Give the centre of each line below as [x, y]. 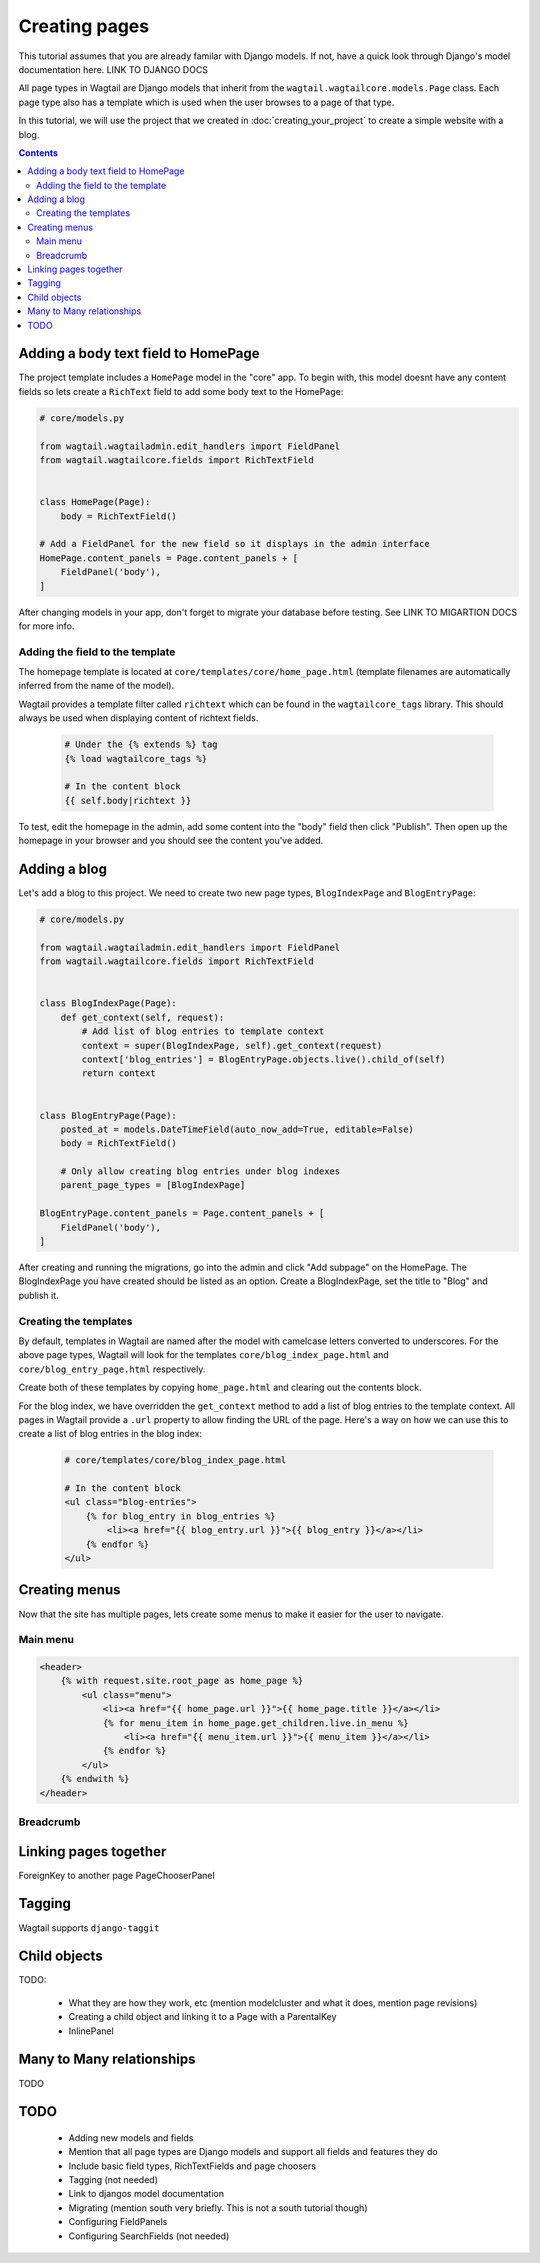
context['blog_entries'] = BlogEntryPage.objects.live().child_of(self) [263, 1059]
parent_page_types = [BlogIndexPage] [153, 1185]
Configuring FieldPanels [118, 2222]
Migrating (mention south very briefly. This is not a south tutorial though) [218, 2207]
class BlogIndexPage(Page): [108, 1003]
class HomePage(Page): [95, 502]
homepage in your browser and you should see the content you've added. [171, 841]
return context [119, 1073]
